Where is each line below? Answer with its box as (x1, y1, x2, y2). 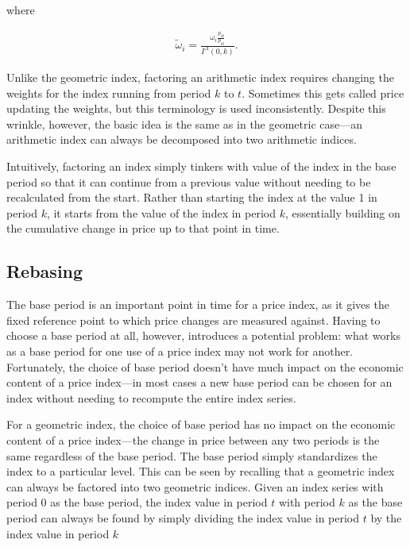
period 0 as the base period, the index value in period (6, 494, 268, 510)
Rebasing (6, 259, 83, 283)
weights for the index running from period (6, 84, 211, 101)
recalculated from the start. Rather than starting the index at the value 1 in (6, 189, 377, 206)
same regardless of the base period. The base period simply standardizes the (6, 447, 377, 464)
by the (370, 509, 402, 526)
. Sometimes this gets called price (242, 84, 404, 101)
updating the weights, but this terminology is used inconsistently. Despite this (6, 100, 386, 117)
